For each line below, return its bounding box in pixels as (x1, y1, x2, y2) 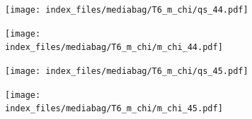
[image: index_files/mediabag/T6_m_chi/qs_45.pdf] (5, 65, 248, 76)
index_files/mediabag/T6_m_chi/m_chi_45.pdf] (5, 104, 223, 114)
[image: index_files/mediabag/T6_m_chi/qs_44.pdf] (5, 5, 248, 15)
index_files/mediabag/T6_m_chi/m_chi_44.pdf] (5, 42, 223, 53)
